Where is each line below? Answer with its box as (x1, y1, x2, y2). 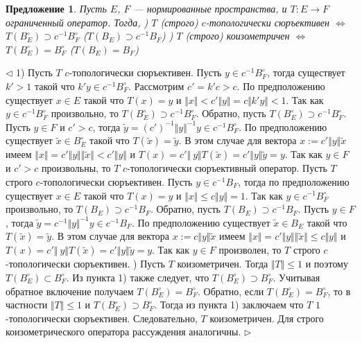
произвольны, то (41, 161, 111, 175)
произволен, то (218, 243, 282, 257)
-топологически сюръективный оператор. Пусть (127, 161, 327, 175)
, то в (327, 283, 351, 298)
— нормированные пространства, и (133, 1, 287, 15)
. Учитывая (273, 270, 320, 284)
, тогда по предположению (238, 174, 350, 188)
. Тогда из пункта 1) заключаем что (154, 297, 304, 312)
